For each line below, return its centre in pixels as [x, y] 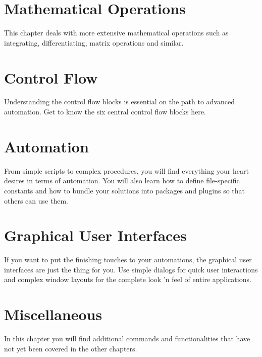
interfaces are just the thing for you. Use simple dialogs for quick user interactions [131, 269]
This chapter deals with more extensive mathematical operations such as [116, 33]
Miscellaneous [53, 314]
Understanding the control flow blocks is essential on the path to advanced [120, 102]
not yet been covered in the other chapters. [71, 348]
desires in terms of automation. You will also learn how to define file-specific [122, 181]
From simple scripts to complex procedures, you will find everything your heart [126, 170]
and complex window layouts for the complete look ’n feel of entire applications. [128, 279]
